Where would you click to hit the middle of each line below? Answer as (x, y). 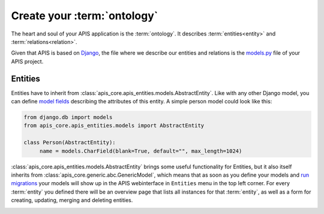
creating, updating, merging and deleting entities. (72, 200)
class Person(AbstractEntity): (70, 142)
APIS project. (27, 61)
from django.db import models (68, 117)
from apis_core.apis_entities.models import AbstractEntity (114, 126)
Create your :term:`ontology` (85, 16)
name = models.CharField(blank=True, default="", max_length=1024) (141, 151)
